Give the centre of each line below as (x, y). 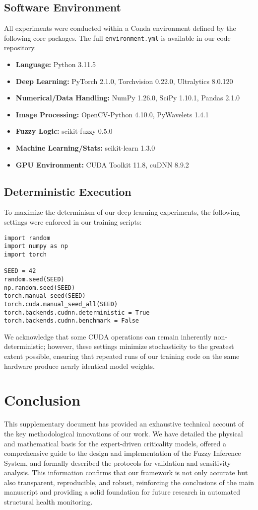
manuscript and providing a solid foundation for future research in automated (122, 492)
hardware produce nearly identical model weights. (79, 366)
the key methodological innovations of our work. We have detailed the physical (124, 433)
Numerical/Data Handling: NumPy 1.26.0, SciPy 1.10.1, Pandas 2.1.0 (128, 98)
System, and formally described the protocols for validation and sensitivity (118, 463)
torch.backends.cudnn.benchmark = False (72, 321)
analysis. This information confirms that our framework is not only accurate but (126, 472)
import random (27, 238)
